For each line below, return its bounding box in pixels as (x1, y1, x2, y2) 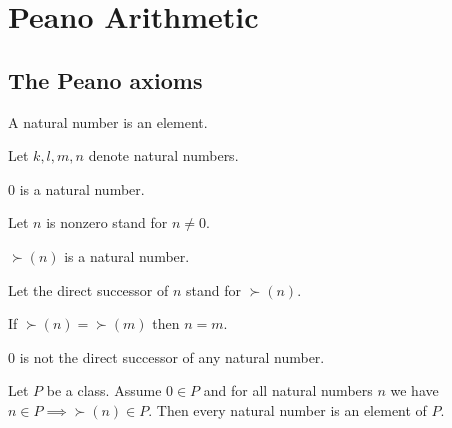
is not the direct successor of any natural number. (19, 346, 325, 367)
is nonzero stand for (46, 212, 168, 233)
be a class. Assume (46, 380, 162, 401)
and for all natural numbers (203, 380, 373, 401)
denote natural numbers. (88, 145, 239, 166)
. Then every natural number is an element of (148, 399, 427, 420)
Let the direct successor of (8, 279, 169, 300)
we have (390, 380, 439, 401)
